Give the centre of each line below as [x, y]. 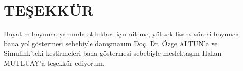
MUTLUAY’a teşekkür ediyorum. [54, 62]
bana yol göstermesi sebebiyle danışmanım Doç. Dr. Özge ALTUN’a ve [111, 43]
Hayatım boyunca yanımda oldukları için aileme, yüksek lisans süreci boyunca [121, 34]
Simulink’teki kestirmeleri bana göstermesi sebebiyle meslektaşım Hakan [113, 53]
